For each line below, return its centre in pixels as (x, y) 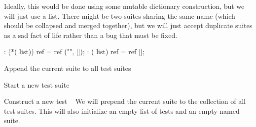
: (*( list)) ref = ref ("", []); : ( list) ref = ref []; (74, 51)
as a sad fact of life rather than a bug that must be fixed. (91, 35)
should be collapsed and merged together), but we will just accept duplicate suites (128, 25)
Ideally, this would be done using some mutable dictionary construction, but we (124, 6)
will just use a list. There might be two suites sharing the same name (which (120, 16)
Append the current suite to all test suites (68, 68)
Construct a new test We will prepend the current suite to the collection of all (125, 101)
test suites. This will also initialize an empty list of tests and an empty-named (122, 111)
